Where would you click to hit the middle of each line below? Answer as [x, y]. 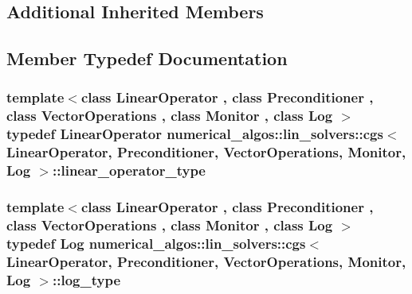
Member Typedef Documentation [147, 58]
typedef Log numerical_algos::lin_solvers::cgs [156, 243]
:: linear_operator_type [129, 170]
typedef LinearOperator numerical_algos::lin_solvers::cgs [195, 134]
